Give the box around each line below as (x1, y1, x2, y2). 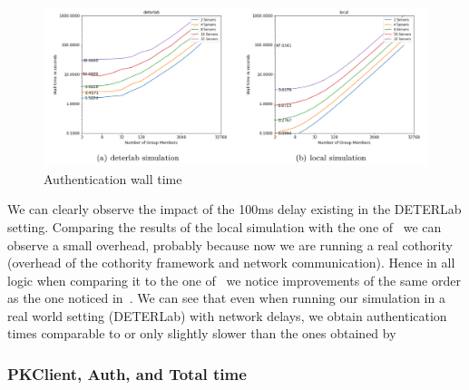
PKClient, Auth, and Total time (7, 363, 247, 385)
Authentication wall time (44, 169, 182, 188)
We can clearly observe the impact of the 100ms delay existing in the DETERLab (7, 200, 462, 219)
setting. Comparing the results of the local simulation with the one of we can (7, 217, 442, 236)
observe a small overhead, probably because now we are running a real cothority (7, 235, 453, 254)
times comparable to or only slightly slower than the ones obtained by (7, 324, 396, 343)
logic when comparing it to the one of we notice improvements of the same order (7, 270, 461, 289)
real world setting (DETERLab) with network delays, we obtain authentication (7, 306, 447, 325)
